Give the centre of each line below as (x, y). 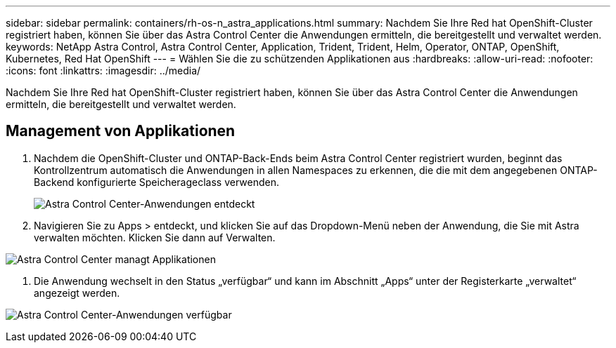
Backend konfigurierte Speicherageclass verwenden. (157, 182)
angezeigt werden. (77, 293)
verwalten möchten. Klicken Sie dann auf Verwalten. (155, 237)
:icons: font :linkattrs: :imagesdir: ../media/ (103, 71)
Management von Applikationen (121, 131)
